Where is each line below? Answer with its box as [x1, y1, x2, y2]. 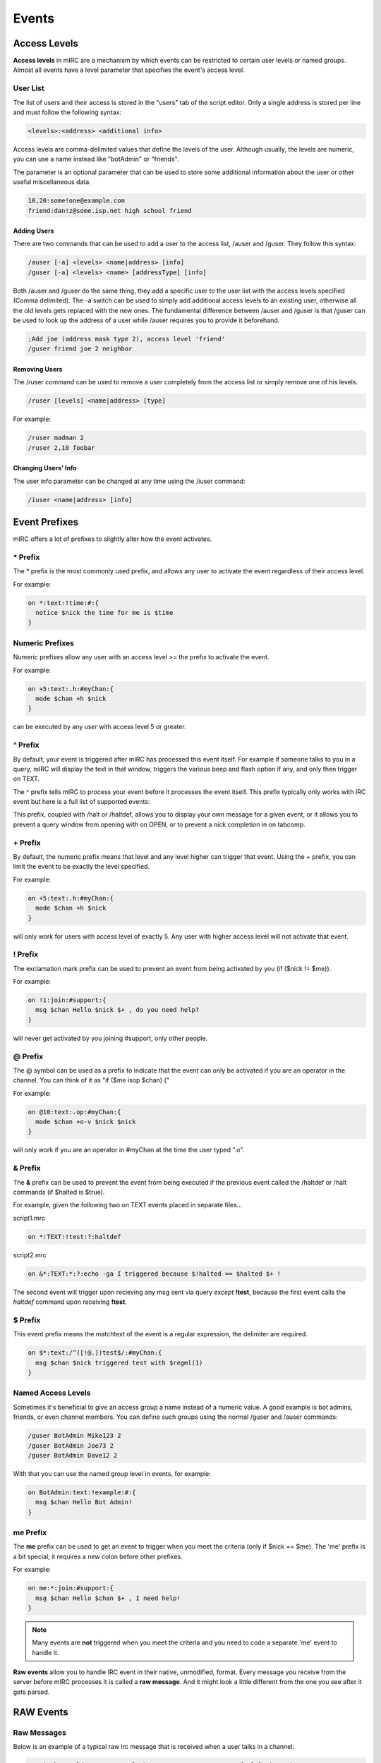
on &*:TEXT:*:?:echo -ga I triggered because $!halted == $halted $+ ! [28, 1269, 282, 1278]
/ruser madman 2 [28, 434, 85, 442]
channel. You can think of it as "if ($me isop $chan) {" [13, 1076, 170, 1085]
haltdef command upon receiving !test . [13, 1298, 127, 1306]
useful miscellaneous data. [13, 178, 91, 186]
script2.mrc [13, 1250, 47, 1259]
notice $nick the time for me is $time [35, 609, 174, 617]
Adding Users [13, 226, 54, 236]
